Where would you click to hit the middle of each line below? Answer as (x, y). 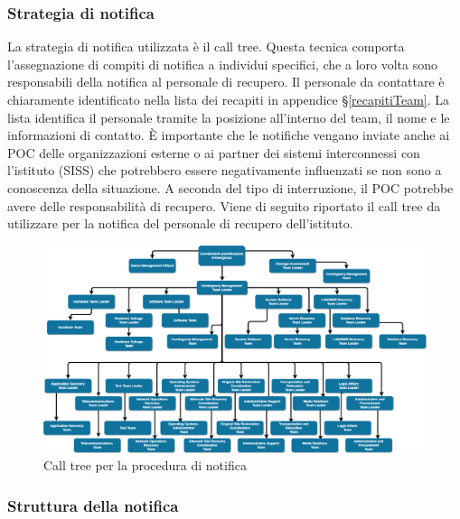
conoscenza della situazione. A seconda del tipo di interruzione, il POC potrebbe (230, 187)
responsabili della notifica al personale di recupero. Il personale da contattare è (226, 82)
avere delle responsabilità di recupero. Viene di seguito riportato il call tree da (224, 205)
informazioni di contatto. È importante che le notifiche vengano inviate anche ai (229, 135)
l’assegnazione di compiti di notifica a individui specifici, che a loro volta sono (222, 64)
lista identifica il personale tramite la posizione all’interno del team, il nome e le (229, 117)
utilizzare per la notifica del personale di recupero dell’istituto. (180, 223)
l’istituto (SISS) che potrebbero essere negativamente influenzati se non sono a (225, 170)
